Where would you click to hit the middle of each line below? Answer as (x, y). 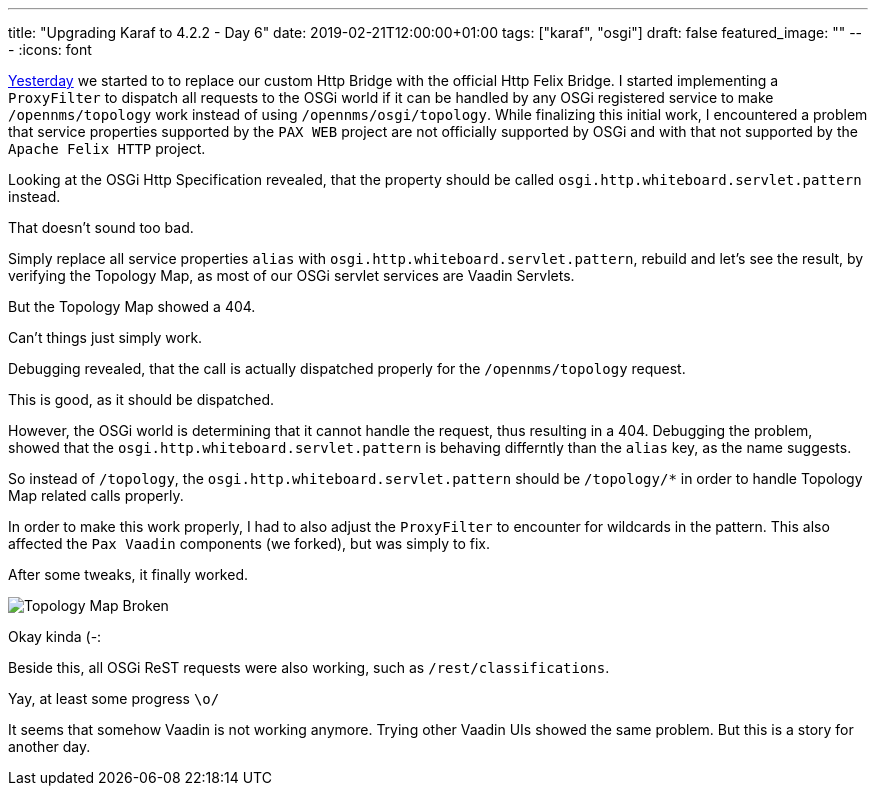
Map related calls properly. (96, 495)
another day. (49, 746)
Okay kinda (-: (55, 636)
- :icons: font (50, 49)
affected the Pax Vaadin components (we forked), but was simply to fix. (249, 543)
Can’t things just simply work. (105, 337)
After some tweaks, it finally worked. (128, 574)
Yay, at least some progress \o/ (114, 698)
